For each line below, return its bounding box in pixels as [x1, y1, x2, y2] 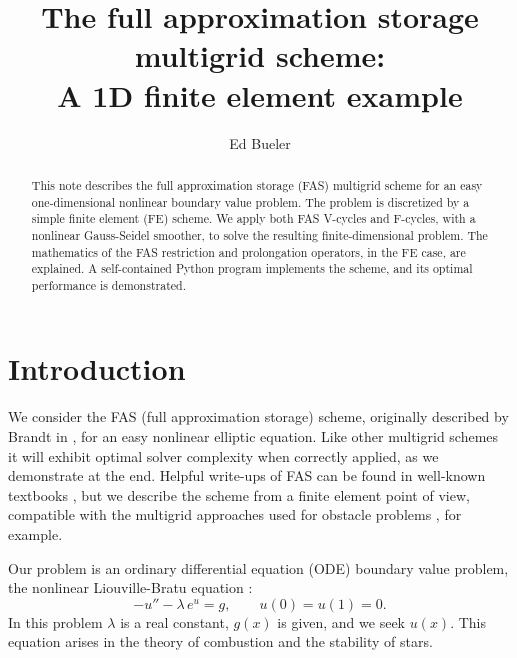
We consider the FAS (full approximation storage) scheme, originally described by [8, 406, 509, 427]
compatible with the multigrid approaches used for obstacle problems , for [8, 504, 462, 525]
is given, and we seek [277, 611, 405, 632]
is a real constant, [120, 611, 229, 632]
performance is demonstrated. [31, 276, 186, 293]
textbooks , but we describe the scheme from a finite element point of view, [8, 484, 470, 505]
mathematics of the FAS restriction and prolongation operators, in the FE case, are [31, 243, 466, 260]
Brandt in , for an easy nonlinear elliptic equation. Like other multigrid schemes [8, 426, 499, 447]
